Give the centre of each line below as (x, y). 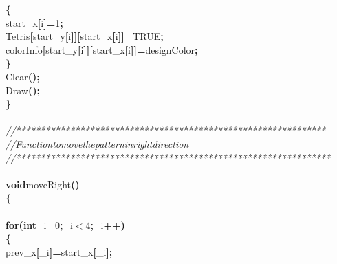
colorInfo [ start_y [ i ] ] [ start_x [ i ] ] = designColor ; (102, 49)
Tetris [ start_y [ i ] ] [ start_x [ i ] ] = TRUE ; (85, 36)
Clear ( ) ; (23, 76)
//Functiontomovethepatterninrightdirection (97, 143)
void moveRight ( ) (43, 184)
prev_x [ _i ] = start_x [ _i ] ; (59, 251)
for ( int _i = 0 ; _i (39, 224)
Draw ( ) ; (23, 90)
